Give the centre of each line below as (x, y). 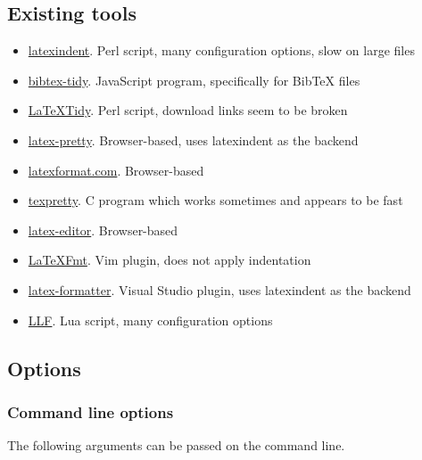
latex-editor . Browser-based (103, 230)
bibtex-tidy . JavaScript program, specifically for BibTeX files (194, 80)
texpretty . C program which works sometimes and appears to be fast (215, 200)
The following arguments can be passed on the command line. (176, 445)
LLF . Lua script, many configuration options (150, 320)
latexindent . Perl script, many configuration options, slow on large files (221, 50)
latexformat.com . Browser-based (116, 170)
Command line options (91, 411)
